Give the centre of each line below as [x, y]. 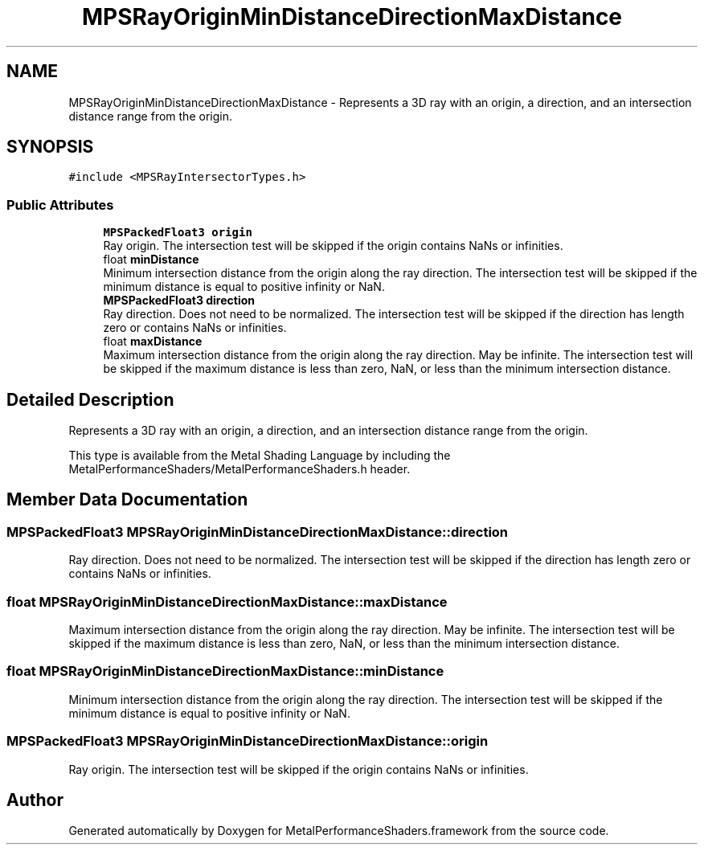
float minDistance [151, 260]
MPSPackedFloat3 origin [178, 233]
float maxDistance [153, 342]
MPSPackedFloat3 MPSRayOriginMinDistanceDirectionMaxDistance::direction [258, 532]
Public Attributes [60, 205]
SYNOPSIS [50, 147]
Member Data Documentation [127, 500]
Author [35, 800]
